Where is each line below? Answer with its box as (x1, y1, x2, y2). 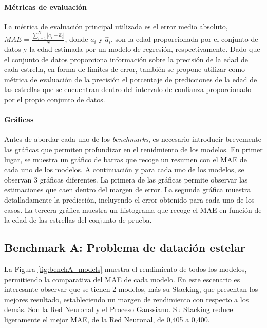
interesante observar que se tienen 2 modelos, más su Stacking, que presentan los (4, 284, 258, 295)
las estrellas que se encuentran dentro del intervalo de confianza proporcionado (4, 84, 252, 95)
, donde (65, 33, 88, 44)
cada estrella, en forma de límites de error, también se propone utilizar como (4, 64, 245, 75)
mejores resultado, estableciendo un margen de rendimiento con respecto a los (4, 294, 249, 304)
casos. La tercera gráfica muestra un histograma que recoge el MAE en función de (4, 204, 262, 215)
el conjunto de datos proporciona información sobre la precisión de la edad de (4, 53, 248, 64)
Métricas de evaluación (4, 1, 87, 12)
